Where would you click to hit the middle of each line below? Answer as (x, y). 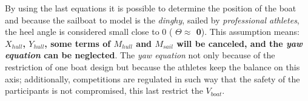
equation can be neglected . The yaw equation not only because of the (140, 55)
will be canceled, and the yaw (239, 43)
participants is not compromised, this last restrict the (104, 90)
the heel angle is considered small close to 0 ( (89, 32)
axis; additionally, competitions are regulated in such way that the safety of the (152, 78)
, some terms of (78, 43)
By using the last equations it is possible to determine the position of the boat (151, 8)
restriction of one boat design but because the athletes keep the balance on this (152, 66)
